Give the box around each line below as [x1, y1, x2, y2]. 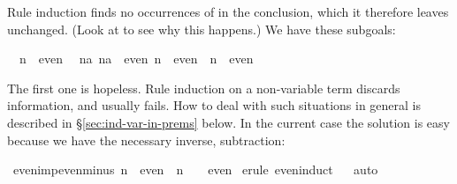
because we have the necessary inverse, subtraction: [7, 130, 286, 149]
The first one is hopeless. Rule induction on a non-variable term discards [7, 78, 400, 97]
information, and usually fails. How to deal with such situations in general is [7, 96, 422, 114]
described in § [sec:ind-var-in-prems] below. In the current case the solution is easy [7, 113, 450, 131]
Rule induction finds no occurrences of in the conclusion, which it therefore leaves [7, 3, 449, 20]
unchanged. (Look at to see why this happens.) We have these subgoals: [7, 19, 396, 38]
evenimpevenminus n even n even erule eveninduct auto [12, 160, 378, 179]
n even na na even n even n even [19, 49, 254, 68]
